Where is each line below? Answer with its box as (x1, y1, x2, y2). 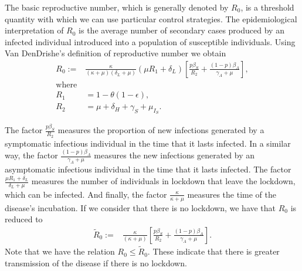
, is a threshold (240, 1, 294, 13)
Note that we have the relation (5, 245, 115, 258)
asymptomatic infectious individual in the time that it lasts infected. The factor (5, 163, 291, 175)
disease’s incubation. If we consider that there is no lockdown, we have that (5, 201, 276, 214)
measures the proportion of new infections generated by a (57, 124, 264, 136)
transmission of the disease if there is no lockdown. (5, 256, 187, 269)
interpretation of (5, 24, 64, 36)
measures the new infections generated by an (94, 149, 255, 161)
